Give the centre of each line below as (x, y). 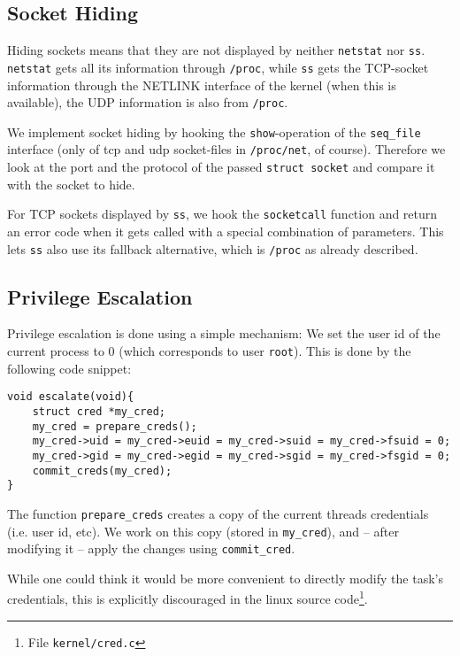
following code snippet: (69, 368)
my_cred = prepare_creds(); (115, 426)
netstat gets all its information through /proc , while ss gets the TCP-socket (218, 67)
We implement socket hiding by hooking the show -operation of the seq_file (214, 131)
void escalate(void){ (71, 397)
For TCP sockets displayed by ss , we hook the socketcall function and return (222, 214)
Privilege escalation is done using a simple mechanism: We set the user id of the (224, 333)
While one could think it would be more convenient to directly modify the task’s (225, 578)
